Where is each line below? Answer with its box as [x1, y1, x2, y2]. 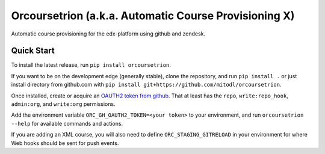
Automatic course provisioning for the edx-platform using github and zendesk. [11, 30, 206, 37]
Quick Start [11, 46, 55, 56]
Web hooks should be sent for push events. [11, 139, 119, 147]
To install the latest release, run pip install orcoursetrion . [11, 61, 172, 69]
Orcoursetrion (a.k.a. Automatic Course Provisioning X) [11, 9, 295, 22]
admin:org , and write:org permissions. [11, 100, 116, 108]
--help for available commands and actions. [11, 120, 123, 127]
